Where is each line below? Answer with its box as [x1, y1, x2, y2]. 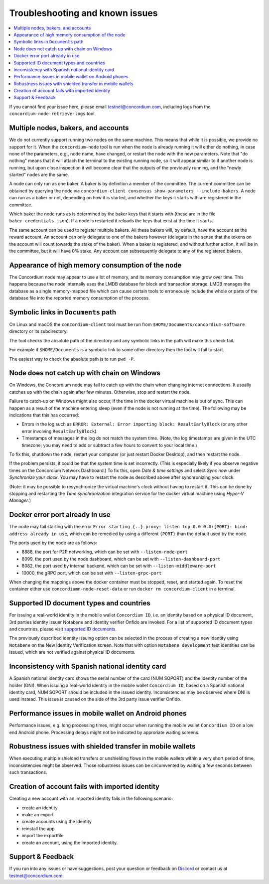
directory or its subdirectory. [9, 328, 68, 334]
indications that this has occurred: [9, 412, 79, 418]
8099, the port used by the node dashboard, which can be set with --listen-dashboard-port [21, 556, 221, 562]
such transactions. [9, 769, 47, 775]
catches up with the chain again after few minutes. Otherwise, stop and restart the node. [9, 389, 191, 395]
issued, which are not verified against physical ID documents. [9, 649, 135, 655]
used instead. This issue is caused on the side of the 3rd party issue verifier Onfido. [9, 696, 182, 702]
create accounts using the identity [21, 819, 92, 825]
